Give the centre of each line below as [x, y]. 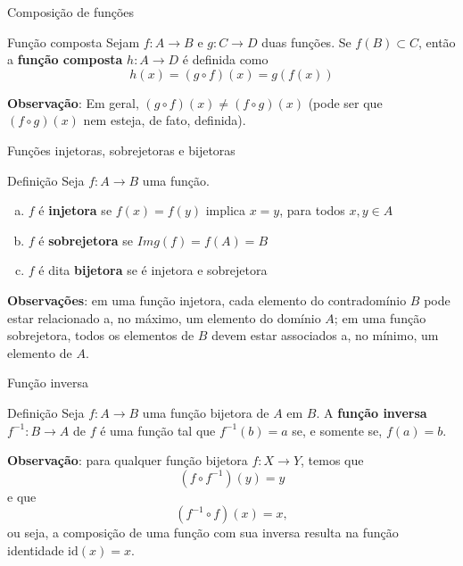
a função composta [65, 59]
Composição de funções [71, 12]
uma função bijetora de [206, 412]
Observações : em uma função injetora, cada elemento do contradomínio [207, 300]
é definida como [225, 59]
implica [225, 210]
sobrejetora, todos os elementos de [101, 335]
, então [437, 42]
